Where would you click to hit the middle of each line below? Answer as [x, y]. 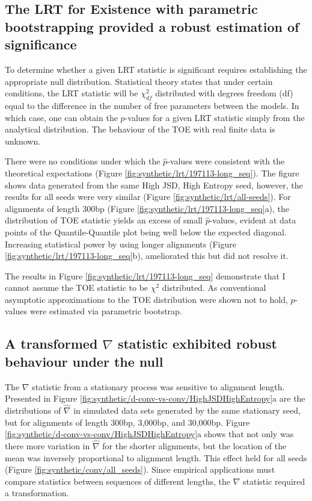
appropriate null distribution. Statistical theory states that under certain [139, 81]
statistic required [274, 481]
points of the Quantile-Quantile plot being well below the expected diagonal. [146, 232]
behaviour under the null [84, 361]
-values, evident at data [253, 220]
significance [41, 44]
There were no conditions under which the [83, 161]
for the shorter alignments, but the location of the [194, 446]
